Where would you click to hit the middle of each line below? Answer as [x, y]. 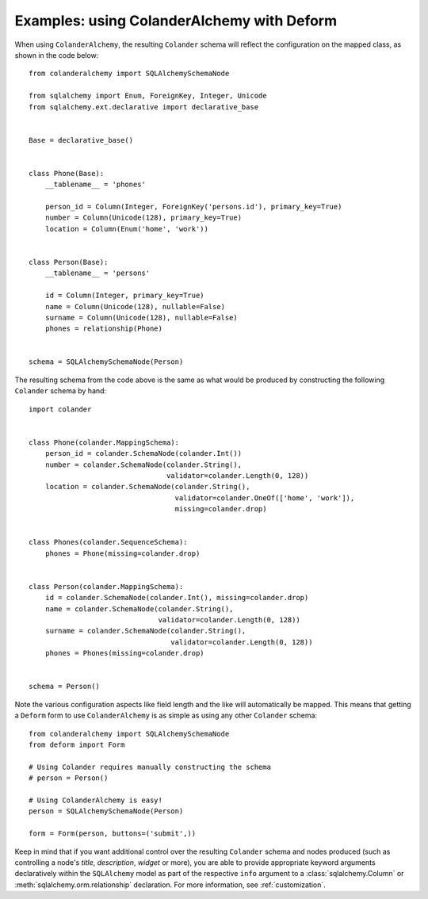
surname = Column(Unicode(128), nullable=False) [141, 318]
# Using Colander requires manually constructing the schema [150, 767]
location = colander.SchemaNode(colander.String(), [147, 487]
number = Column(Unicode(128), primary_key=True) [143, 218]
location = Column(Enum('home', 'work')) [127, 229]
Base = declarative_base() [81, 140]
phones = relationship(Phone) [103, 329]
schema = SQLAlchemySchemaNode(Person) [106, 362]
